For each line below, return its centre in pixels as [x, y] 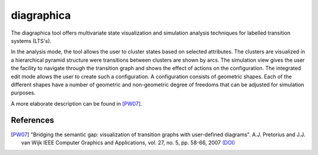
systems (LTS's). [31, 41]
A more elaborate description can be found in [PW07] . [77, 103]
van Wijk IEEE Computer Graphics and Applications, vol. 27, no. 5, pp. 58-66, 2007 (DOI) [128, 142]
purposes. [23, 93]
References [32, 120]
